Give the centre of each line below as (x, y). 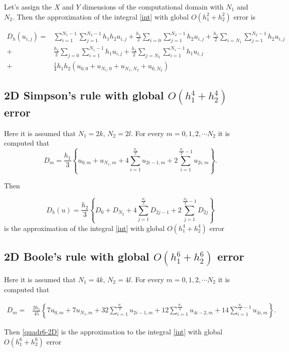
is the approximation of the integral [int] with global (85, 228)
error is (245, 16)
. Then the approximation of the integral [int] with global (101, 16)
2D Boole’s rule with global (77, 256)
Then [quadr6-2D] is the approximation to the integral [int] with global (113, 332)
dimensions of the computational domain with (153, 7)
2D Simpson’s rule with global (84, 95)
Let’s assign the (28, 7)
